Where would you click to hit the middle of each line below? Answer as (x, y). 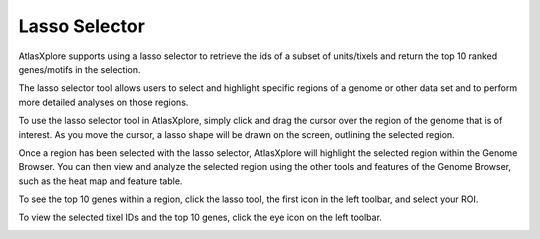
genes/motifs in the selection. (79, 69)
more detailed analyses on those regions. (103, 102)
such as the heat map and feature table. (100, 181)
